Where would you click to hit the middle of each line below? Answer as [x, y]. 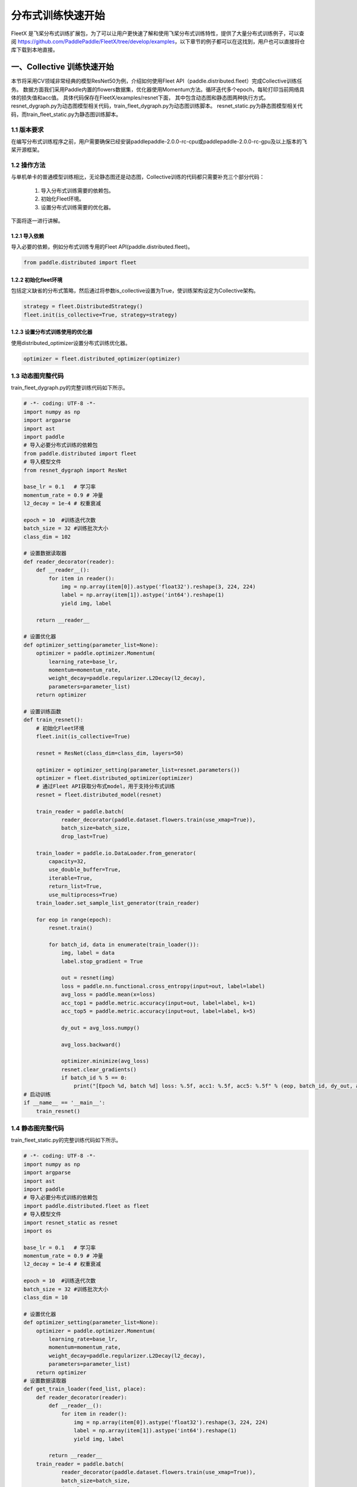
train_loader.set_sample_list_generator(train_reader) [118, 903]
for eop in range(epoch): [74, 920]
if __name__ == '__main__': [64, 1103]
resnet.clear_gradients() [99, 1069]
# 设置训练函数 [43, 711]
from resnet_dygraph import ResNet [75, 470]
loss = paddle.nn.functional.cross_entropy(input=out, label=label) [163, 986]
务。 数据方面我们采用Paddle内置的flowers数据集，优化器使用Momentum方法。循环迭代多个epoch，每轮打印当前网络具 [158, 89]
